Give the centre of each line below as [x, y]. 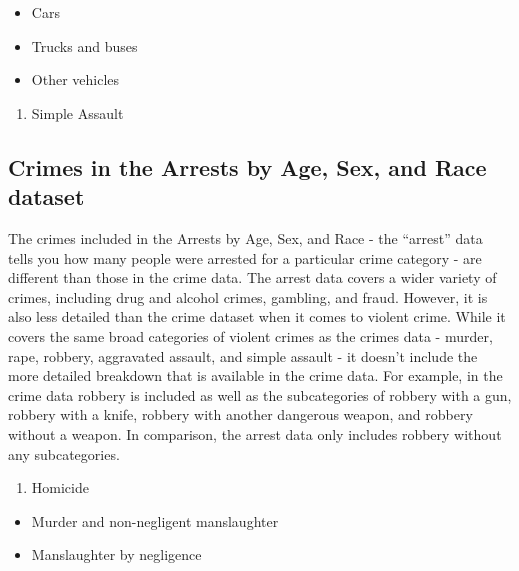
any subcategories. [64, 453]
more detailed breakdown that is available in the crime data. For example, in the [255, 375]
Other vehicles [75, 79]
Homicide [60, 487]
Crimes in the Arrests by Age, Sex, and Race [247, 166]
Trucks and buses [84, 45]
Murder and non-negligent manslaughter [155, 520]
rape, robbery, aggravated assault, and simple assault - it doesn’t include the [243, 355]
